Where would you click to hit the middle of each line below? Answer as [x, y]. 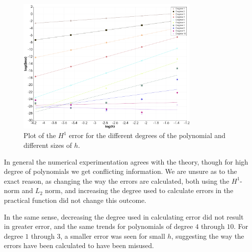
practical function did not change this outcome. [75, 200]
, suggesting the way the [208, 236]
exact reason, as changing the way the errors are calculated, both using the [117, 181]
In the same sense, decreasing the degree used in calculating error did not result [124, 216]
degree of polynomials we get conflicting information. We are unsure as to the [121, 171]
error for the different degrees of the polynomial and [147, 135]
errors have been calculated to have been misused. [79, 245]
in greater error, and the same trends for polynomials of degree [99, 226]
